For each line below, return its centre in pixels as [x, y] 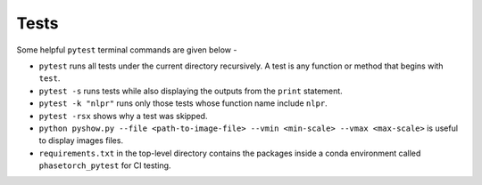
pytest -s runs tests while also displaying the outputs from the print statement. [191, 91]
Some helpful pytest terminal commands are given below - [127, 50]
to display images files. [81, 141]
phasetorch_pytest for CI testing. [105, 165]
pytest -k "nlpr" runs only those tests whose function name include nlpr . [183, 103]
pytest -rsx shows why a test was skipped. [123, 116]
